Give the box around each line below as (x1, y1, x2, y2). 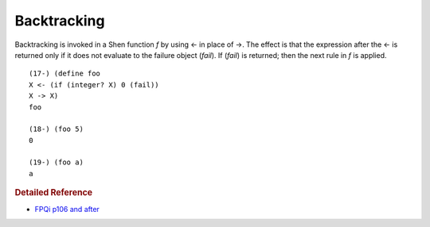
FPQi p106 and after (34, 204, 100, 214)
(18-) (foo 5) (29, 125, 84, 134)
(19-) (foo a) (29, 158, 84, 167)
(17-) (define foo (29, 69, 101, 79)
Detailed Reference (14, 187, 93, 198)
